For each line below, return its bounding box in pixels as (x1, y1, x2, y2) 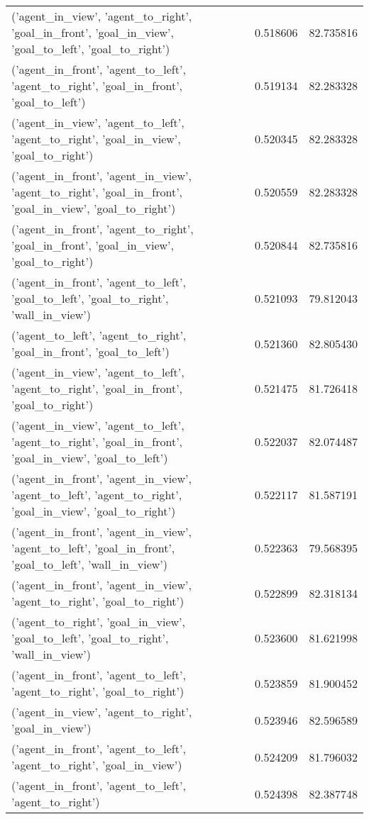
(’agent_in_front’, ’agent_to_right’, (11, 221, 194, 237)
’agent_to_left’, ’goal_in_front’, (11, 540, 175, 556)
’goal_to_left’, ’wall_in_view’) (11, 556, 168, 572)
